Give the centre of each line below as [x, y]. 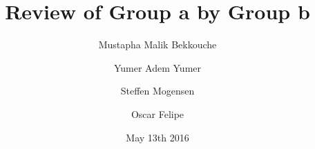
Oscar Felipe [157, 113]
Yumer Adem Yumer [157, 67]
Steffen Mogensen [157, 91]
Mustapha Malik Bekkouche [157, 44]
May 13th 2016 [157, 137]
